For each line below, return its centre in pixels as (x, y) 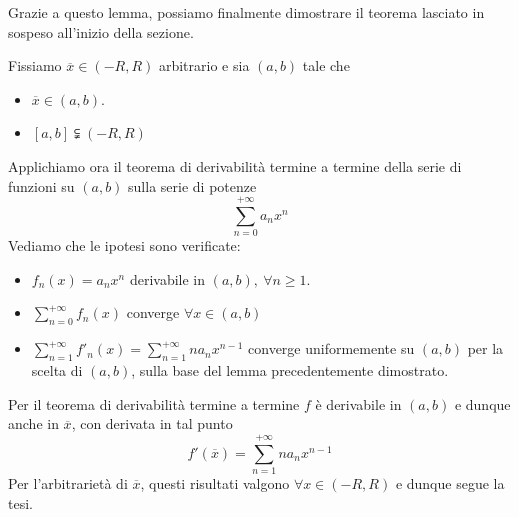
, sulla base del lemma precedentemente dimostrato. (290, 370)
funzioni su (41, 185)
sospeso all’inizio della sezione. (101, 31)
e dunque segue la (450, 482)
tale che (326, 65)
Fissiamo (35, 65)
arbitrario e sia (204, 65)
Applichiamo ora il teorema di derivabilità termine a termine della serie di (235, 165)
